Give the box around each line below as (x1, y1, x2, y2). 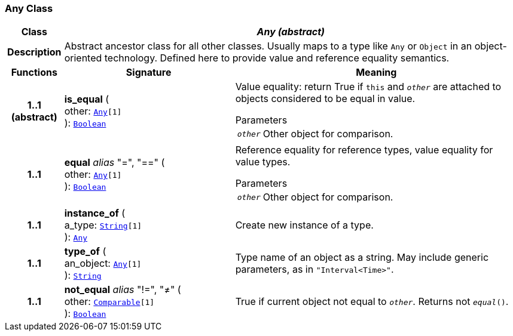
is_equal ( (64, 93, 109, 106)
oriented (64, 52, 102, 64)
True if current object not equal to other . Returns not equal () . (235, 295, 509, 308)
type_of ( (64, 245, 106, 258)
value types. (235, 156, 291, 168)
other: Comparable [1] (64, 295, 155, 308)
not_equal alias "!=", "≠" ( (64, 283, 181, 296)
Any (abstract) (256, 26, 325, 38)
